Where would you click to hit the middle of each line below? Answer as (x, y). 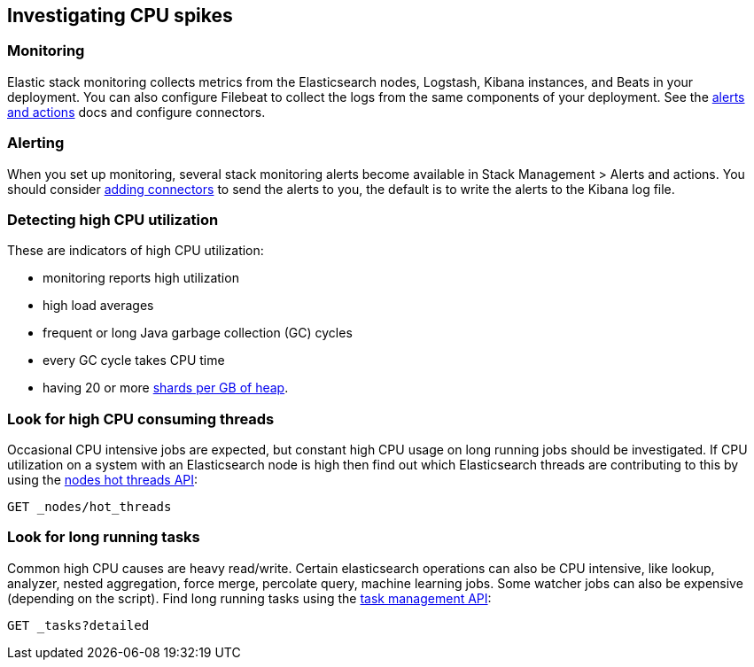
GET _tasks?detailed (78, 625)
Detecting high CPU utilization (113, 219)
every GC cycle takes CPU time (134, 361)
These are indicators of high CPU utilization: (136, 251)
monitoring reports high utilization (141, 278)
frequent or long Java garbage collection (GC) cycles (198, 333)
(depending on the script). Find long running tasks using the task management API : (249, 598)
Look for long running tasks (104, 537)
